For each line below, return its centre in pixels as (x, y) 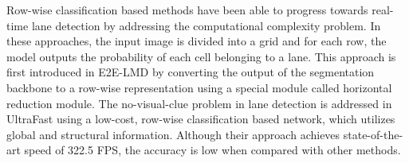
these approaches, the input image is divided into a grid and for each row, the (197, 41)
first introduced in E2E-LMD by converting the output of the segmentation (191, 72)
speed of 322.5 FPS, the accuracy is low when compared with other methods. (212, 150)
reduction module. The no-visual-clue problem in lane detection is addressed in (199, 103)
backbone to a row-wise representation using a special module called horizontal (199, 87)
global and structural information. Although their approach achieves (173, 134)
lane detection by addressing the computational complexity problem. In (206, 25)
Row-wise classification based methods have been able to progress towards (187, 10)
